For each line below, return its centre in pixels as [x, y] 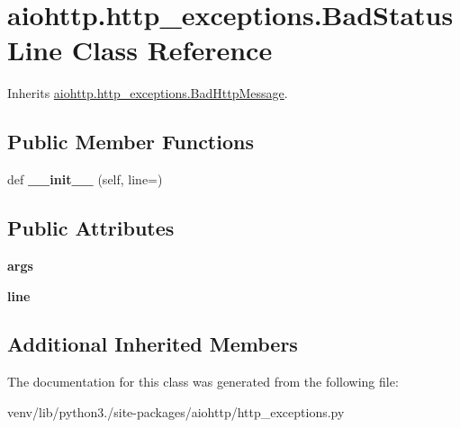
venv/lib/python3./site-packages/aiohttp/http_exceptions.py [176, 411]
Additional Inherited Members [153, 344]
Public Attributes [91, 228]
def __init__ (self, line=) [85, 179]
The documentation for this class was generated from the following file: [203, 382]
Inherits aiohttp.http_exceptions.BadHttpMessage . [148, 93]
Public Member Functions [131, 142]
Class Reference [172, 50]
